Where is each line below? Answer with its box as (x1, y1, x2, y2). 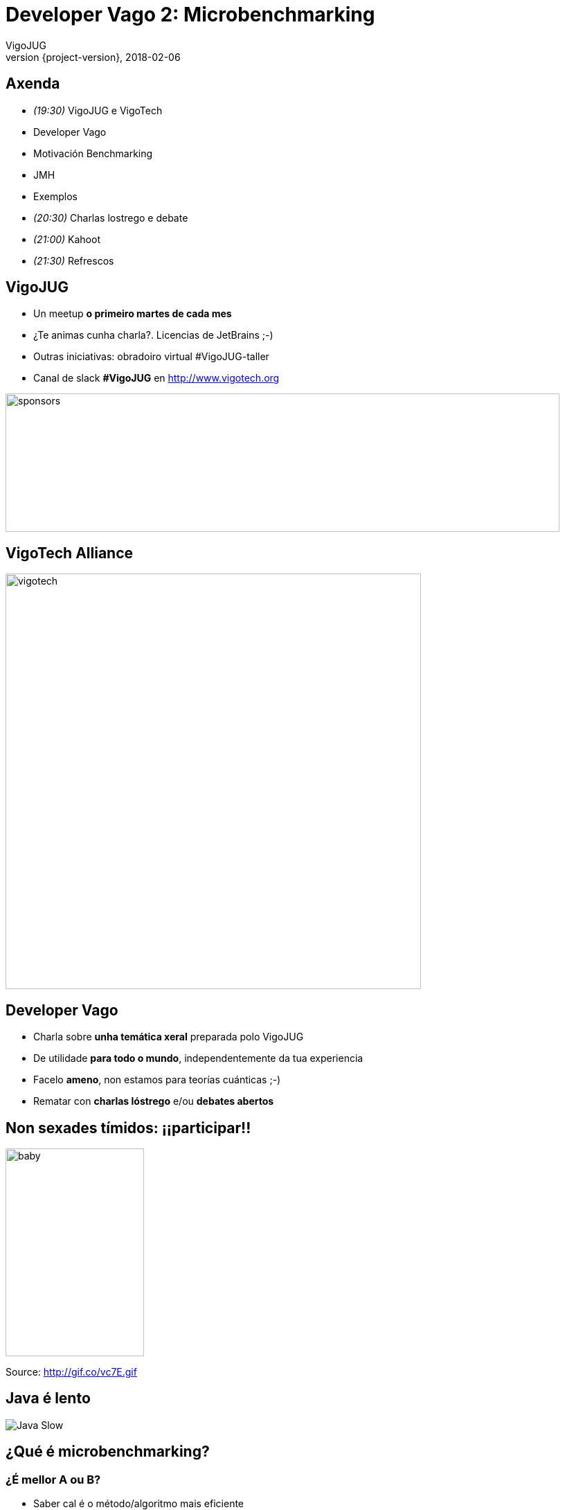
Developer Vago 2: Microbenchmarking (6, 3, 375, 26)
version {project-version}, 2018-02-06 (6, 51, 181, 63)
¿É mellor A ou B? (6, 1472, 101, 1486)
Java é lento (6, 1389, 91, 1407)
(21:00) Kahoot (33, 233, 100, 245)
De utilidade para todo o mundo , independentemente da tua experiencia (33, 1052, 364, 1065)
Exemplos (33, 190, 78, 202)
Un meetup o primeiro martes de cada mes (33, 308, 232, 320)
